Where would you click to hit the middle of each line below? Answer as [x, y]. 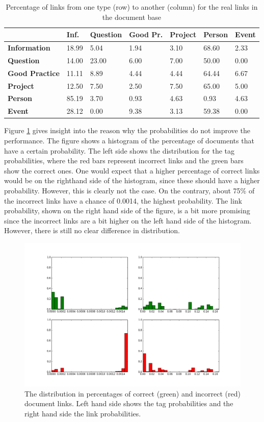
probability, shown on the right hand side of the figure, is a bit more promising [127, 210]
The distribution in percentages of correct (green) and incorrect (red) [133, 393]
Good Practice [34, 73]
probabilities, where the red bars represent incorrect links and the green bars [124, 160]
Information [29, 48]
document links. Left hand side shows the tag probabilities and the [129, 403]
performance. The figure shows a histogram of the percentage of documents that [129, 140]
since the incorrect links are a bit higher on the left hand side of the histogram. [128, 220]
